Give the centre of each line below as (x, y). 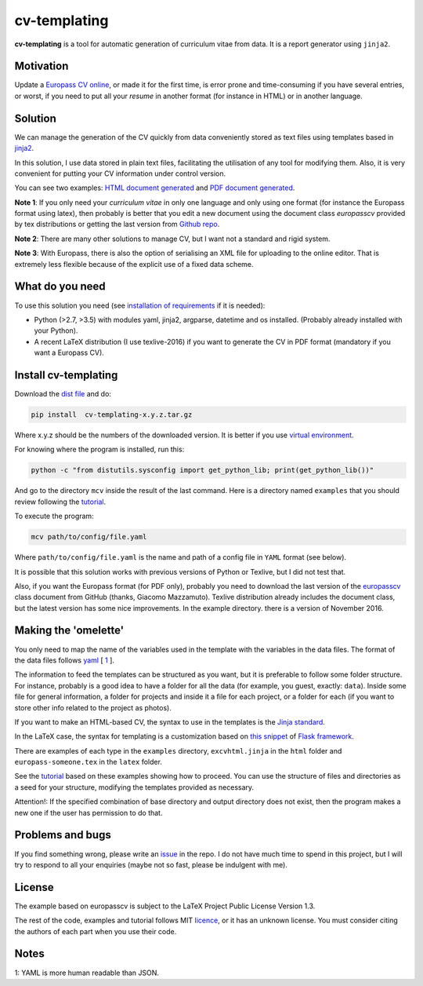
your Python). (56, 330)
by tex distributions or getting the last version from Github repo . (117, 225)
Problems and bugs (63, 835)
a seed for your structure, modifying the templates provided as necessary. (134, 787)
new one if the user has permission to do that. (89, 813)
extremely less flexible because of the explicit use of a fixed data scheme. (134, 264)
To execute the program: (54, 516)
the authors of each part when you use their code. (96, 931)
